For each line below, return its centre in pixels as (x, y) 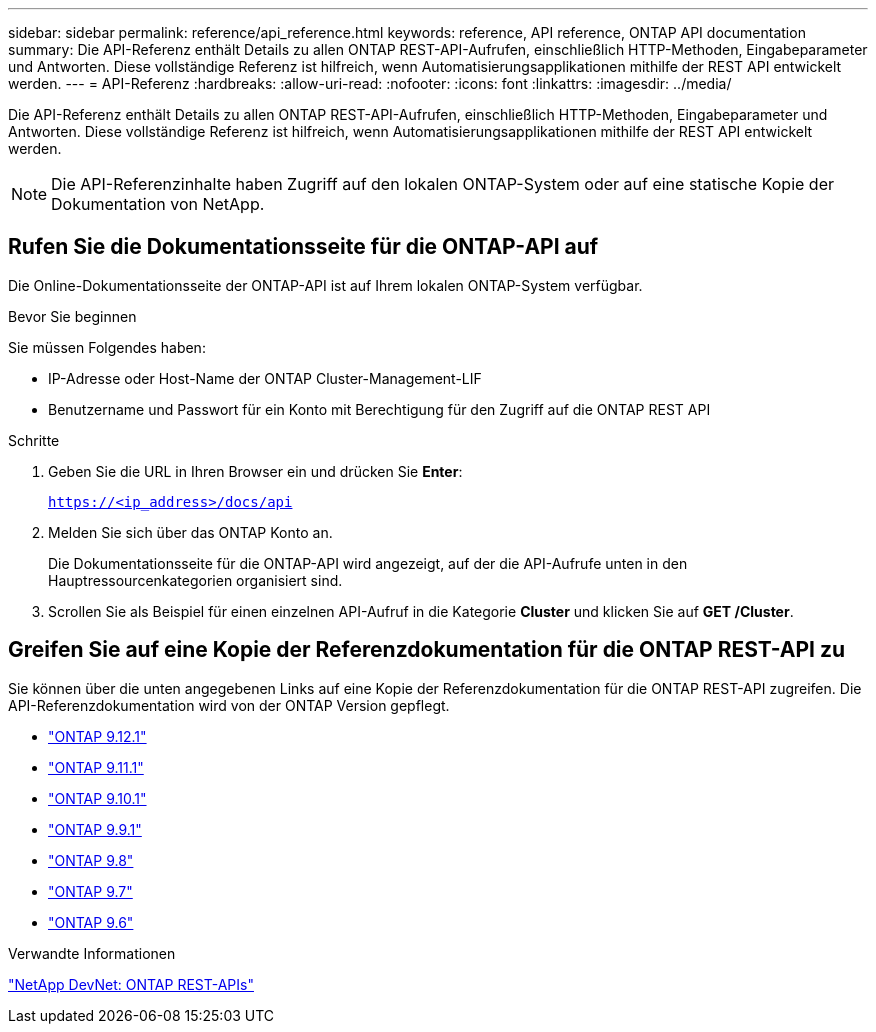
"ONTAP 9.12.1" (97, 736)
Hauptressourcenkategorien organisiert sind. (195, 580)
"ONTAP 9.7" (90, 891)
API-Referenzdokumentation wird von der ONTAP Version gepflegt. (229, 705)
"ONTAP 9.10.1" (97, 798)
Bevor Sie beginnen (72, 316)
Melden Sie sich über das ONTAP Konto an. (190, 532)
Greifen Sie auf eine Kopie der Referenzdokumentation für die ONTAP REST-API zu (427, 650)
